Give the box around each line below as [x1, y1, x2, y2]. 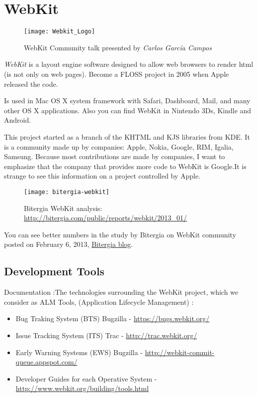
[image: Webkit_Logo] [24, 28, 95, 35]
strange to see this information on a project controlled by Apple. [4, 171, 201, 181]
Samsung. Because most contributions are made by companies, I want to [4, 151, 225, 162]
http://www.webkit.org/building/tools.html [15, 383, 149, 394]
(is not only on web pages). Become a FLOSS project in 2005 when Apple [4, 68, 229, 79]
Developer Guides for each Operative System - [15, 373, 157, 384]
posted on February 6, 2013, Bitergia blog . [4, 239, 133, 249]
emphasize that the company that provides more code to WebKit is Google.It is [4, 161, 247, 171]
